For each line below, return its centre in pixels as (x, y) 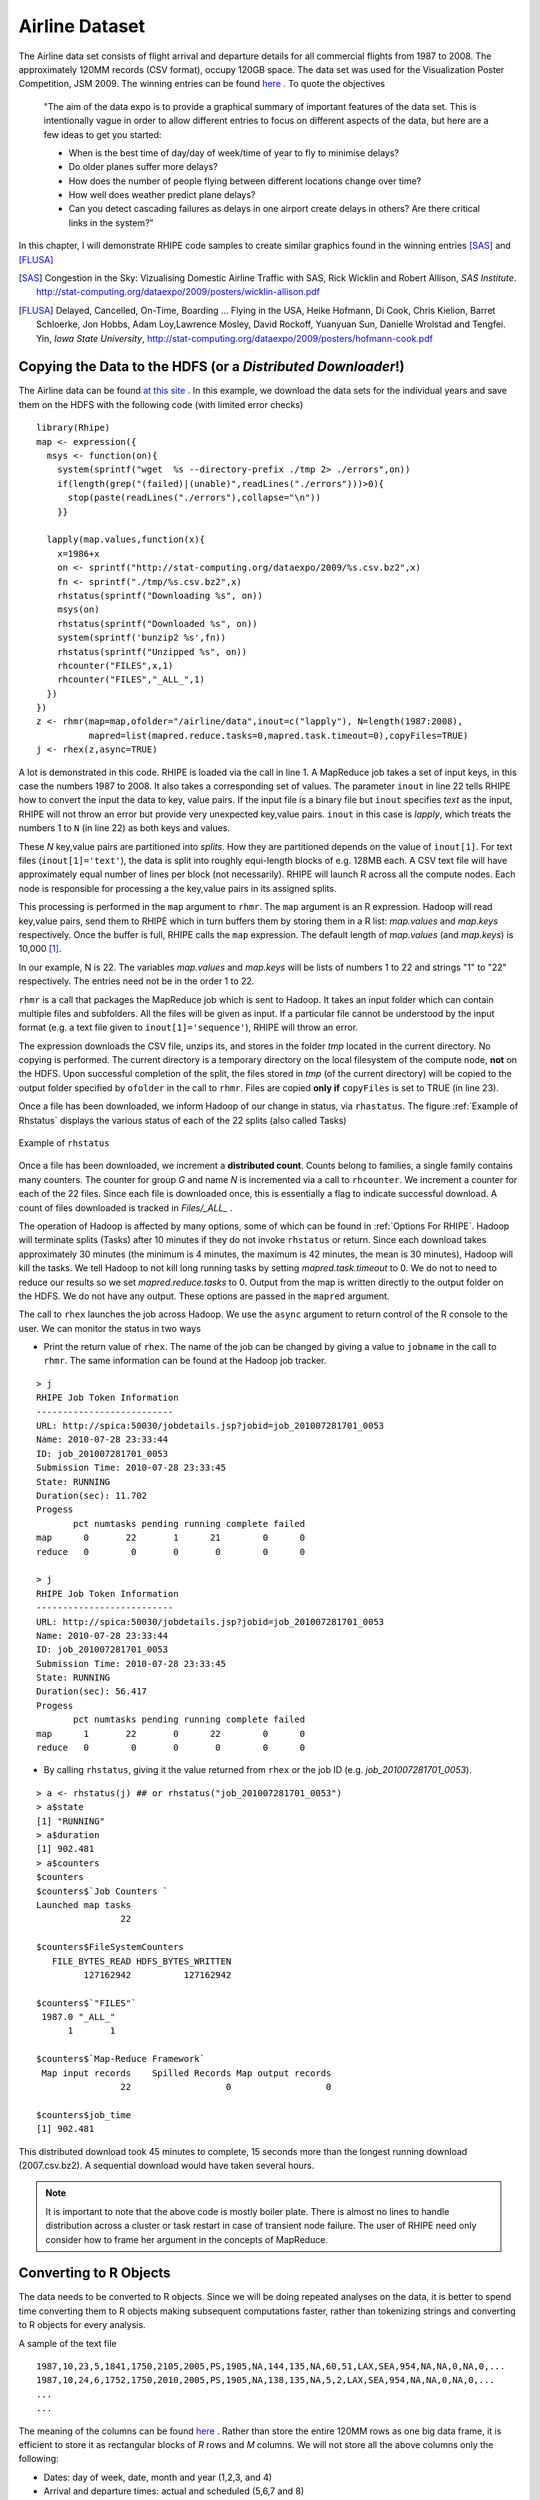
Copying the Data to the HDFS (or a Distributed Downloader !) (211, 366)
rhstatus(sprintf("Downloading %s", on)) (160, 595)
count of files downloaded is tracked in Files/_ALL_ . (125, 1207)
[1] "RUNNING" (70, 1821)
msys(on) (78, 609)
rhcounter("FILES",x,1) (115, 665)
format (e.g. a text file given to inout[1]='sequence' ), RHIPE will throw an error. (188, 1027)
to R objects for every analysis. (82, 2325)
